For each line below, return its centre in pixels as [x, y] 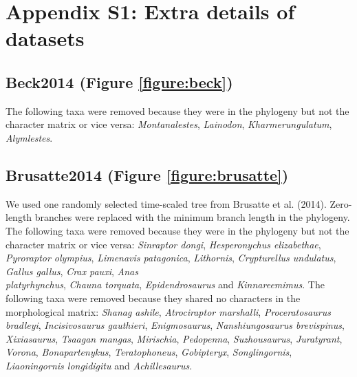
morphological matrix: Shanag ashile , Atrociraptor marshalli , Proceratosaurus [168, 311]
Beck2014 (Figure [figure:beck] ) [119, 82]
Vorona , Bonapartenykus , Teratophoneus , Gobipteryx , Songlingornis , [149, 352]
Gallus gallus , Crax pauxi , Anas [72, 271]
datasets [45, 38]
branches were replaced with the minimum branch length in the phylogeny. [192, 217]
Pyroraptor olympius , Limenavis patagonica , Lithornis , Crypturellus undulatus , [171, 258]
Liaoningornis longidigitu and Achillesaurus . [99, 365]
